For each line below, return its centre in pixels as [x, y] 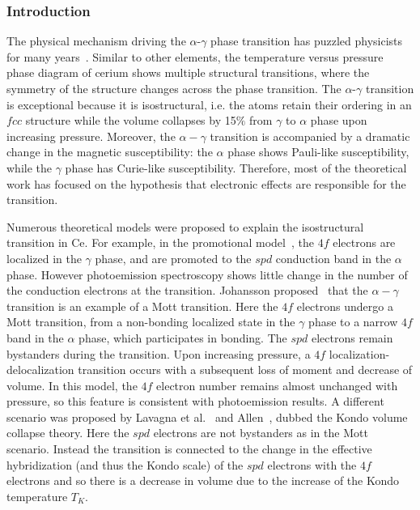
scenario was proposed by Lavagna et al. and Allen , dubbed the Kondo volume [207, 416]
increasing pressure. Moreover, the [91, 136]
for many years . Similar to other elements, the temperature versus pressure [195, 56]
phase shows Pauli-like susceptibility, [318, 152]
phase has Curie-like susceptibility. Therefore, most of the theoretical [236, 167]
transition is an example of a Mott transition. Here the [142, 306]
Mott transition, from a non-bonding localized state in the [151, 322]
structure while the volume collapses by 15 [131, 120]
